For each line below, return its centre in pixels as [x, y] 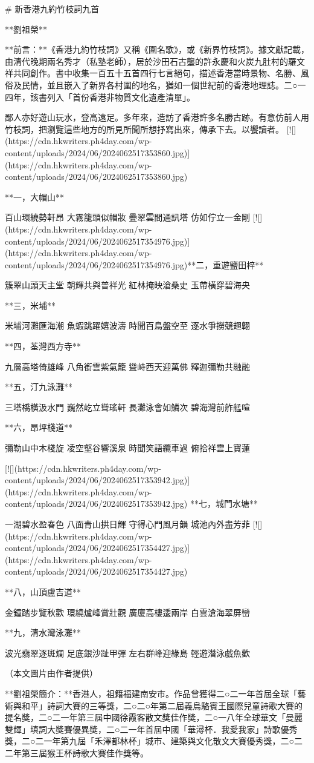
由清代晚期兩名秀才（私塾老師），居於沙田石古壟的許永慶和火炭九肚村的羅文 [155, 61]
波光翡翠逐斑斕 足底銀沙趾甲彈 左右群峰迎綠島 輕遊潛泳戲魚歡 [127, 652]
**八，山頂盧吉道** [43, 591]
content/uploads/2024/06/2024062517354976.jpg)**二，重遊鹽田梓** [134, 264]
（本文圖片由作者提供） [51, 673]
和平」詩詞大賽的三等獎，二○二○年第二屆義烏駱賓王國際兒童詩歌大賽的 [162, 705]
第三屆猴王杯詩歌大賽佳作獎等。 [85, 752]
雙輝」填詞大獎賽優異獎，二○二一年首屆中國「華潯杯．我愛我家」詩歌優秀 [151, 729]
